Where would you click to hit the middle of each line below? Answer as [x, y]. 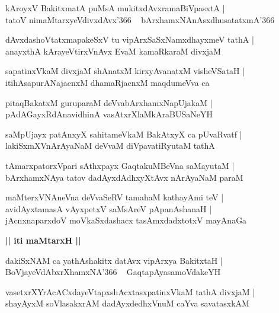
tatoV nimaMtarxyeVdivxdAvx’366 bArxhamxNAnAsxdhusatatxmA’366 [140, 19]
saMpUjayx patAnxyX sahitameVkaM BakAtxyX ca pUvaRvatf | [124, 134]
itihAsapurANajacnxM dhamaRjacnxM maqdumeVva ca [108, 82]
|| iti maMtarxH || [43, 240]
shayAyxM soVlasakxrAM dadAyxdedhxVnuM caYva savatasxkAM [127, 303]
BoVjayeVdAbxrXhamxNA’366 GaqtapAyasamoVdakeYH [113, 272]
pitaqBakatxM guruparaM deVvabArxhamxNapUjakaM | [109, 102]
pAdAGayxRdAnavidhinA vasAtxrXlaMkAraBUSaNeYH [109, 114]
